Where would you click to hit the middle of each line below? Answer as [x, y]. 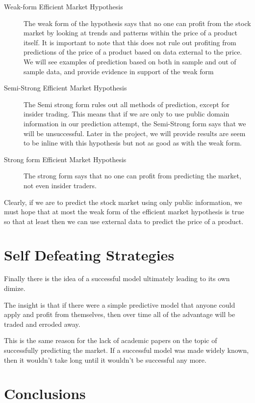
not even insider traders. [60, 185]
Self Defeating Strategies [89, 255]
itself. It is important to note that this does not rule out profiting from [130, 42]
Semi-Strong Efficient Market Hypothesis [65, 88]
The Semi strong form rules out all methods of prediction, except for [127, 104]
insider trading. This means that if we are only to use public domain [127, 114]
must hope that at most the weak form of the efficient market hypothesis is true [124, 212]
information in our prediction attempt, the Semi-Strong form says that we [135, 123]
